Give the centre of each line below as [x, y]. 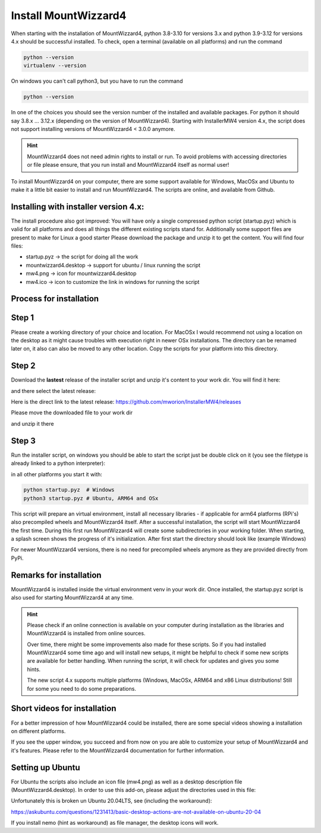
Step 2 [23, 366]
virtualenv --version [55, 66]
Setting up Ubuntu [45, 767]
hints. [34, 669]
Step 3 [23, 441]
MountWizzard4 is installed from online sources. [86, 634]
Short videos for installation [64, 709]
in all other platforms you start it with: [56, 474]
